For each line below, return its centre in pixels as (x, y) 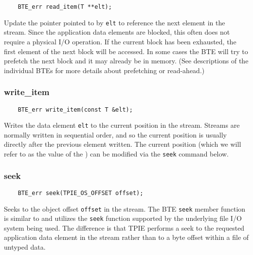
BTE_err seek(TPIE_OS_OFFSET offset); (81, 193)
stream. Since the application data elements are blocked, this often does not (117, 32)
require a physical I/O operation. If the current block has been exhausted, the (120, 41)
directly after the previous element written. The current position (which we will (123, 144)
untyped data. (25, 247)
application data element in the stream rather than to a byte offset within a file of (126, 237)
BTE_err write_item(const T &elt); (75, 109)
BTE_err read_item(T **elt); (65, 7)
